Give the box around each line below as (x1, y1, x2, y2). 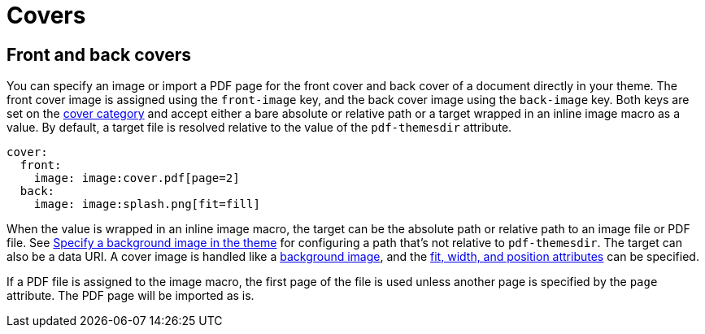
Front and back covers (7, 44, 192, 65)
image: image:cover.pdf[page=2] (33, 171, 240, 185)
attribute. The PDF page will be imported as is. (7, 288, 255, 303)
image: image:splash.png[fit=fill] (33, 197, 260, 211)
